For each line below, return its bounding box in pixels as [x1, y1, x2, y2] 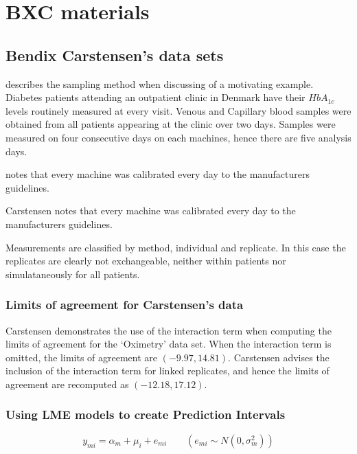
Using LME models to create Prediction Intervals [5, 406, 286, 423]
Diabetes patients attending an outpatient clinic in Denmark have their [5, 90, 306, 104]
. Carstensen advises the [228, 350, 330, 364]
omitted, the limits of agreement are [5, 350, 158, 364]
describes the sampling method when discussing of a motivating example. [5, 76, 314, 91]
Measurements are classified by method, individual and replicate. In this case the [5, 240, 346, 254]
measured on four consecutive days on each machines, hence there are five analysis [5, 130, 352, 144]
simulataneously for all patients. [5, 266, 140, 281]
